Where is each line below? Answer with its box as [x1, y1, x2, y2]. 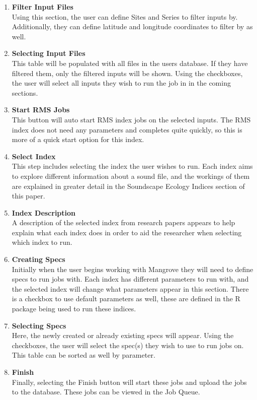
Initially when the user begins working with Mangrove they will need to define [12, 263, 253, 274]
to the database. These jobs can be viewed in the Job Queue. [12, 386, 200, 397]
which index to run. [12, 237, 72, 247]
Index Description [12, 207, 76, 218]
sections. [12, 87, 38, 98]
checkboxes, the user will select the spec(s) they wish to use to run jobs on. [12, 340, 244, 350]
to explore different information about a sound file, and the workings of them [12, 170, 250, 181]
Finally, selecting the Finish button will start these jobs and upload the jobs [12, 376, 247, 387]
